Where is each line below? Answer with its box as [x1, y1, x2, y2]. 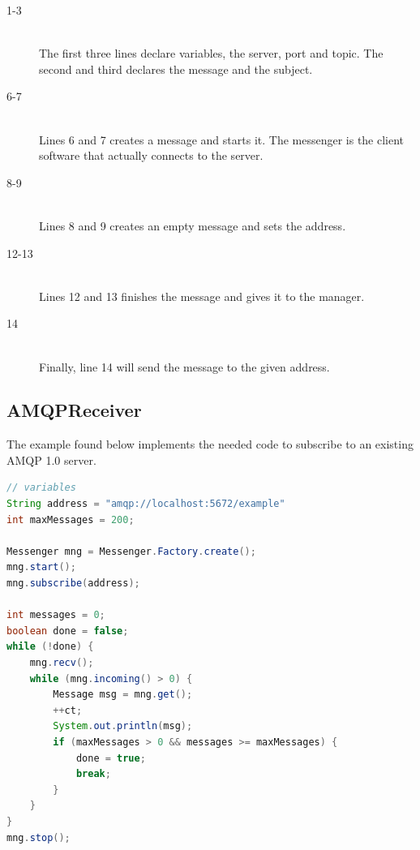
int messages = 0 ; [6, 609, 105, 621]
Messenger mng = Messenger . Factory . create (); [6, 545, 256, 557]
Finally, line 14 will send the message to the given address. [39, 358, 330, 375]
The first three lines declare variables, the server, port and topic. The [39, 45, 384, 62]
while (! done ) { [6, 641, 94, 653]
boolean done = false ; [6, 625, 129, 637]
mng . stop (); [6, 831, 71, 844]
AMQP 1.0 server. [6, 451, 96, 468]
